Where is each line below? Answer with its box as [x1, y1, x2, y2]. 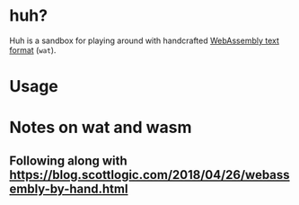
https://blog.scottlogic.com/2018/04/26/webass [9, 167, 290, 183]
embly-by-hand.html [9, 181, 128, 196]
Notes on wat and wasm [9, 118, 192, 138]
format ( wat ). [9, 44, 57, 55]
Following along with [9, 153, 128, 168]
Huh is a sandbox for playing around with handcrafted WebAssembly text [9, 35, 280, 46]
